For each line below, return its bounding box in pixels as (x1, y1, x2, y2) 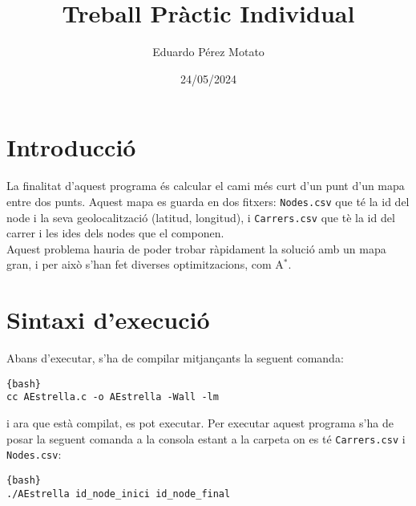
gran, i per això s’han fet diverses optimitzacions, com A (6, 256, 284, 273)
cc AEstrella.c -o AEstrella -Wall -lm (6, 391, 219, 403)
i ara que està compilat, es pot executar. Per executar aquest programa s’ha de (6, 414, 394, 431)
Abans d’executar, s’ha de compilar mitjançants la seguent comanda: (6, 350, 344, 366)
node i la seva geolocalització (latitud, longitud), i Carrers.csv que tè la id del (6, 208, 395, 225)
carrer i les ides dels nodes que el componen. (6, 225, 224, 241)
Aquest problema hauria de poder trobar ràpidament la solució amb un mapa (6, 240, 386, 257)
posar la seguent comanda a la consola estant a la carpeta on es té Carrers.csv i (6, 430, 406, 447)
